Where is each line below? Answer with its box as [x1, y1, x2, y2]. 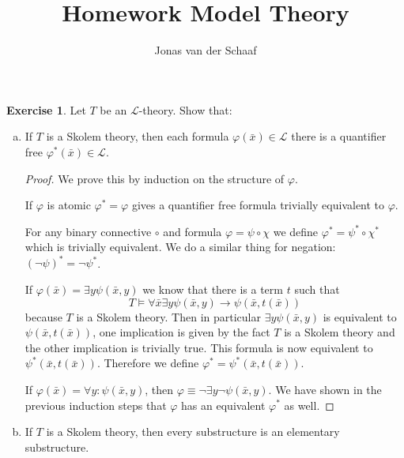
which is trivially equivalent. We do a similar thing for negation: [25, 238, 336, 255]
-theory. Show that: [138, 101, 232, 118]
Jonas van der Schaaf [154, 42, 257, 58]
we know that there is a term [142, 280, 283, 297]
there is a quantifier [291, 128, 387, 145]
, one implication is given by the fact [93, 324, 270, 340]
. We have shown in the [268, 381, 382, 397]
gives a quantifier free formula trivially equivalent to [131, 197, 385, 213]
